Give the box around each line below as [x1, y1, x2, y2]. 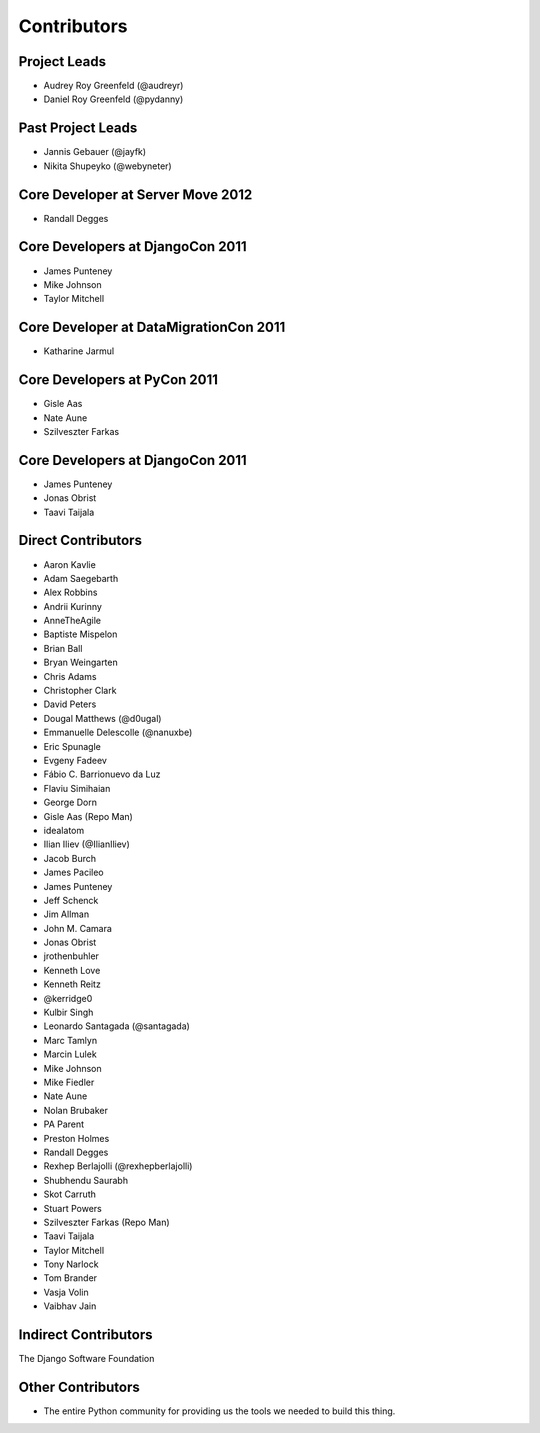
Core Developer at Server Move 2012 [18, 186, 253, 203]
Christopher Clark [43, 685, 117, 697]
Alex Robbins [43, 586, 98, 599]
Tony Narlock [43, 1258, 99, 1270]
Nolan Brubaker [43, 1104, 109, 1116]
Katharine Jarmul [43, 345, 115, 357]
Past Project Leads [18, 120, 138, 137]
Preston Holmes [43, 1132, 110, 1144]
